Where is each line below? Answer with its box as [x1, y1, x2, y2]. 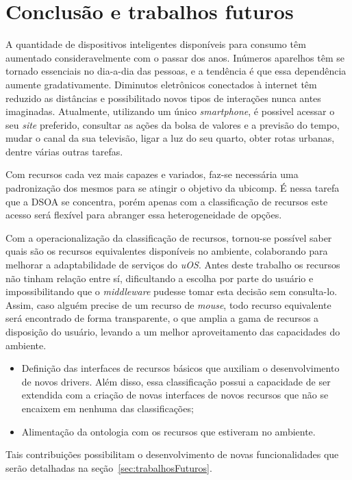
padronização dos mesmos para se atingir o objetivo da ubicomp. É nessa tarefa [5, 181, 340, 195]
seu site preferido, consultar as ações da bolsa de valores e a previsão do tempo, [5, 117, 340, 131]
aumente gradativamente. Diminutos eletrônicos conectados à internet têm [5, 77, 317, 91]
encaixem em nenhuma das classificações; [21, 401, 194, 415]
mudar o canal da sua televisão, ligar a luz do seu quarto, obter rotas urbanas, [5, 131, 335, 145]
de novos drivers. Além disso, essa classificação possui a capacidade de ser [21, 374, 331, 388]
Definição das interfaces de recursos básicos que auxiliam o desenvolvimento [21, 361, 340, 375]
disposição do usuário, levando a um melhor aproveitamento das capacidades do [5, 325, 340, 338]
